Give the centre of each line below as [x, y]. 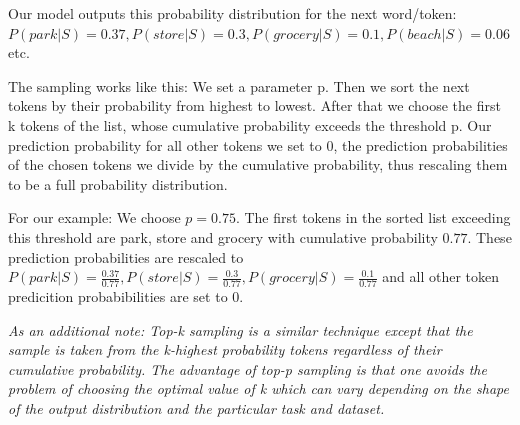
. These [489, 236]
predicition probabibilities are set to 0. [126, 295]
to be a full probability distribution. [118, 183]
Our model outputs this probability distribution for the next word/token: [232, 13]
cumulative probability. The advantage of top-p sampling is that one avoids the [247, 368]
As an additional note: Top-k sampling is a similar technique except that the [240, 329]
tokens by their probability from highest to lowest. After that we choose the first [254, 105]
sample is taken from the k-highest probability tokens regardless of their [225, 349]
